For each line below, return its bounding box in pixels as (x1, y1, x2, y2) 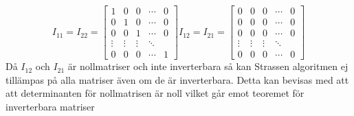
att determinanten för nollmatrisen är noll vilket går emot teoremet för (5, 86, 305, 100)
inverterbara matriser (5, 99, 95, 113)
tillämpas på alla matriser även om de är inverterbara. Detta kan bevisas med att (5, 72, 349, 86)
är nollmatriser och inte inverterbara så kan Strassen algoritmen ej (67, 59, 349, 73)
